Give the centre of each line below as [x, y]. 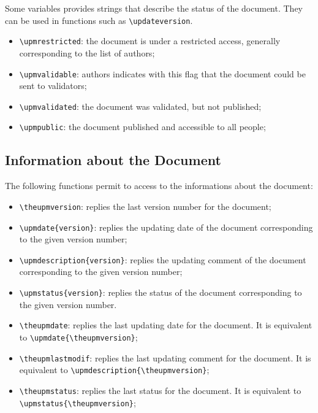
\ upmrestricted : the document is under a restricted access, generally [150, 41]
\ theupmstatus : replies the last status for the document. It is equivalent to [160, 390]
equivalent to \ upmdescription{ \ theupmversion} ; [114, 370]
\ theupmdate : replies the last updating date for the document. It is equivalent [166, 325]
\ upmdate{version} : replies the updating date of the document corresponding [166, 227]
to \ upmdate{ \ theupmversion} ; [78, 337]
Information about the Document [113, 160]
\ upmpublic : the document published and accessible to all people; [142, 127]
